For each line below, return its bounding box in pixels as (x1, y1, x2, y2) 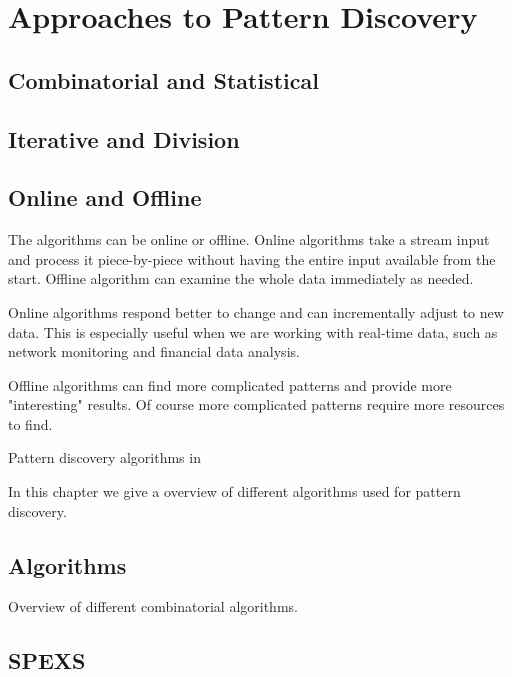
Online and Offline (8, 182, 202, 213)
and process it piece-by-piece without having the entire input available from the (8, 248, 496, 269)
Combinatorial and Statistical (8, 64, 319, 95)
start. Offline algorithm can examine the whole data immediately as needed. (8, 268, 474, 289)
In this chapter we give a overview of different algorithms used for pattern (8, 481, 461, 502)
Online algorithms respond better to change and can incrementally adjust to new (8, 301, 504, 322)
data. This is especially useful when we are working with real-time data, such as (8, 321, 498, 342)
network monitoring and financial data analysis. (8, 341, 300, 362)
